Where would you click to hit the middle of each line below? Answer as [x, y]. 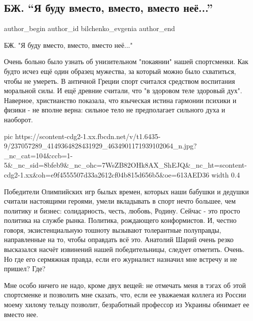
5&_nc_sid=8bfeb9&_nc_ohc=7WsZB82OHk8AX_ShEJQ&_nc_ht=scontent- [126, 165]
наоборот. [18, 119]
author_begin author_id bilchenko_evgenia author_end [90, 28]
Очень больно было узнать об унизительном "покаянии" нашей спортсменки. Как [126, 61]
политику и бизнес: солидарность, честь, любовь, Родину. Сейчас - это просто [122, 210]
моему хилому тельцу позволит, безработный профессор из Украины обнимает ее [127, 304]
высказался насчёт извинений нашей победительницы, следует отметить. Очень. [124, 249]
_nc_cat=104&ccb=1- [38, 155]
